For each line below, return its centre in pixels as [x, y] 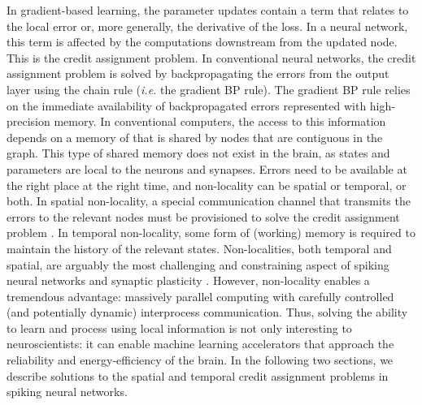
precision [28, 121]
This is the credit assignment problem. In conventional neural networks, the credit [211, 57]
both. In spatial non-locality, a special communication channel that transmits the [209, 201]
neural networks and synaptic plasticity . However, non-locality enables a [188, 280]
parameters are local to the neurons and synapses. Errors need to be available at [207, 168]
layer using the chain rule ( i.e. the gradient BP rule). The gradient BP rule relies [209, 89]
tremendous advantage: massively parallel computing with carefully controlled [200, 296]
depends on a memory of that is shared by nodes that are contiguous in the [195, 137]
